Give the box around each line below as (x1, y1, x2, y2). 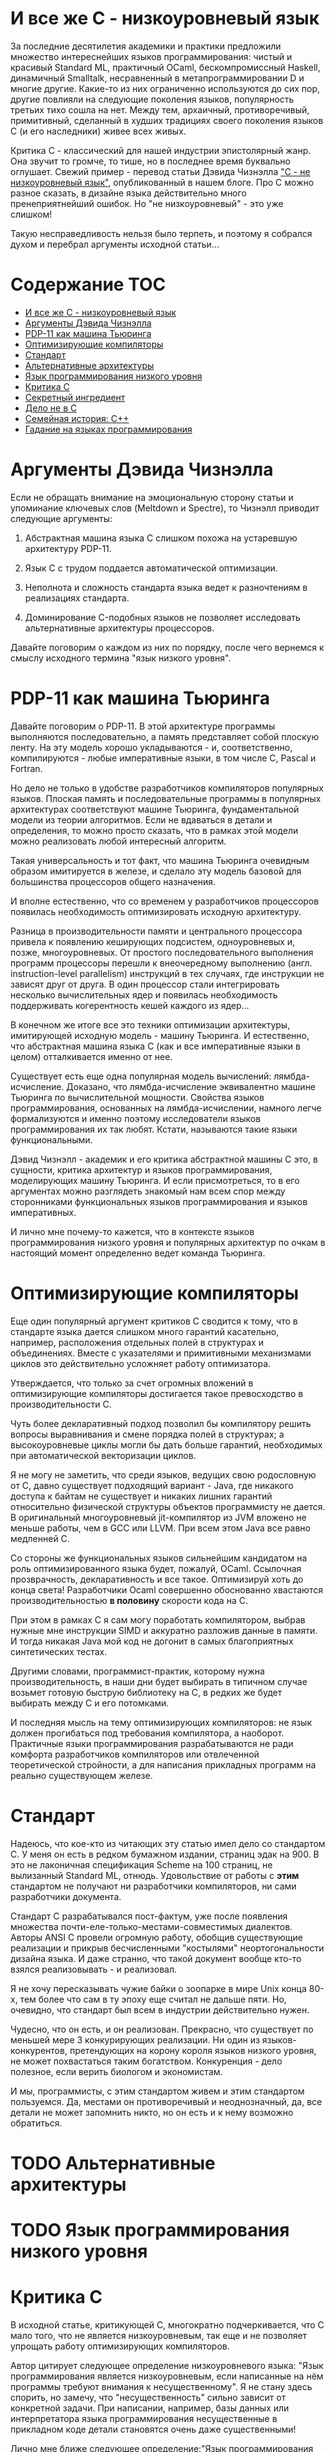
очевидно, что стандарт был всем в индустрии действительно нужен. (10, 2003, 310, 2016)
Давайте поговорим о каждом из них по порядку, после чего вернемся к (10, 641, 325, 653)
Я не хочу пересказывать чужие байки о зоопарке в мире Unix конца (10, 1982, 307, 1994)
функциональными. (10, 1133, 93, 1146)
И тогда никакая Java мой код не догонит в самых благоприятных (10, 1635, 294, 1647)
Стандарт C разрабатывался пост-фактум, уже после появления (10, 1910, 288, 1922)
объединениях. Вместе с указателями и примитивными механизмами (10, 1347, 312, 1359)
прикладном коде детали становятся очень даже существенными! (10, 2423, 297, 2435)
